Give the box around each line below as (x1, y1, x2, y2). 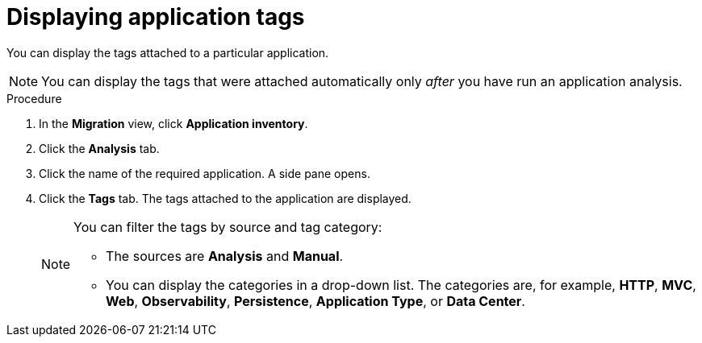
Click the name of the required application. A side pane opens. (39, 166, 370, 180)
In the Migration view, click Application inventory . (39, 116, 308, 130)
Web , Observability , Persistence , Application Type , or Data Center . (106, 292, 525, 309)
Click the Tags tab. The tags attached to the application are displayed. (39, 191, 412, 205)
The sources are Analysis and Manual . (106, 247, 344, 264)
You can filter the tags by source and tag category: (73, 218, 382, 235)
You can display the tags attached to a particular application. (6, 45, 329, 60)
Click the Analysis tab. (39, 141, 160, 155)
